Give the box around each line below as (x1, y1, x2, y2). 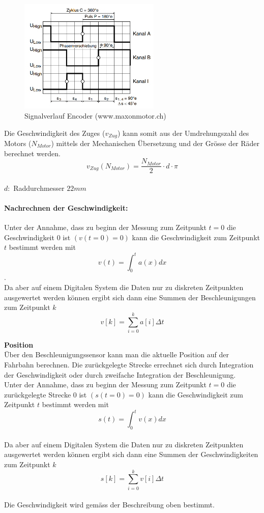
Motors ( (4, 138, 32, 149)
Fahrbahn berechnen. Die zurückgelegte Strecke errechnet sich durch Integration (4, 359, 254, 370)
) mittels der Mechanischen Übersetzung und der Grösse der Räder (51, 138, 260, 149)
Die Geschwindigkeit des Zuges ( (4, 127, 105, 138)
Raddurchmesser (13, 182, 65, 193)
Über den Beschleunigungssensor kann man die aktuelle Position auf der (4, 349, 229, 360)
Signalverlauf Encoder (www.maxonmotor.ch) (24, 110, 166, 121)
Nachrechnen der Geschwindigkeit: (4, 203, 128, 213)
